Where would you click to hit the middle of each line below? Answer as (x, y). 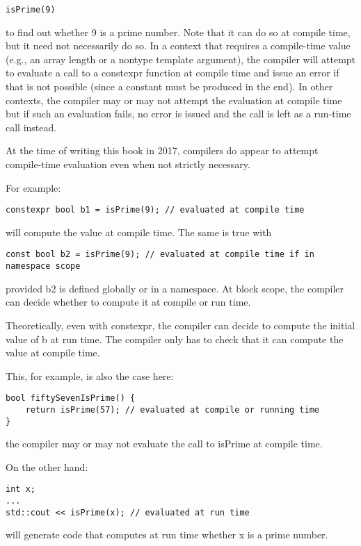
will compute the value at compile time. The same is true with (139, 232)
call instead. (31, 127)
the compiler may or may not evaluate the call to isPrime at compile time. (164, 444)
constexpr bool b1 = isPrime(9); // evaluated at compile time (155, 210)
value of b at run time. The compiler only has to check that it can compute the (175, 339)
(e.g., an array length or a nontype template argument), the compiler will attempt (181, 59)
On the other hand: (47, 466)
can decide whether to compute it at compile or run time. (128, 302)
